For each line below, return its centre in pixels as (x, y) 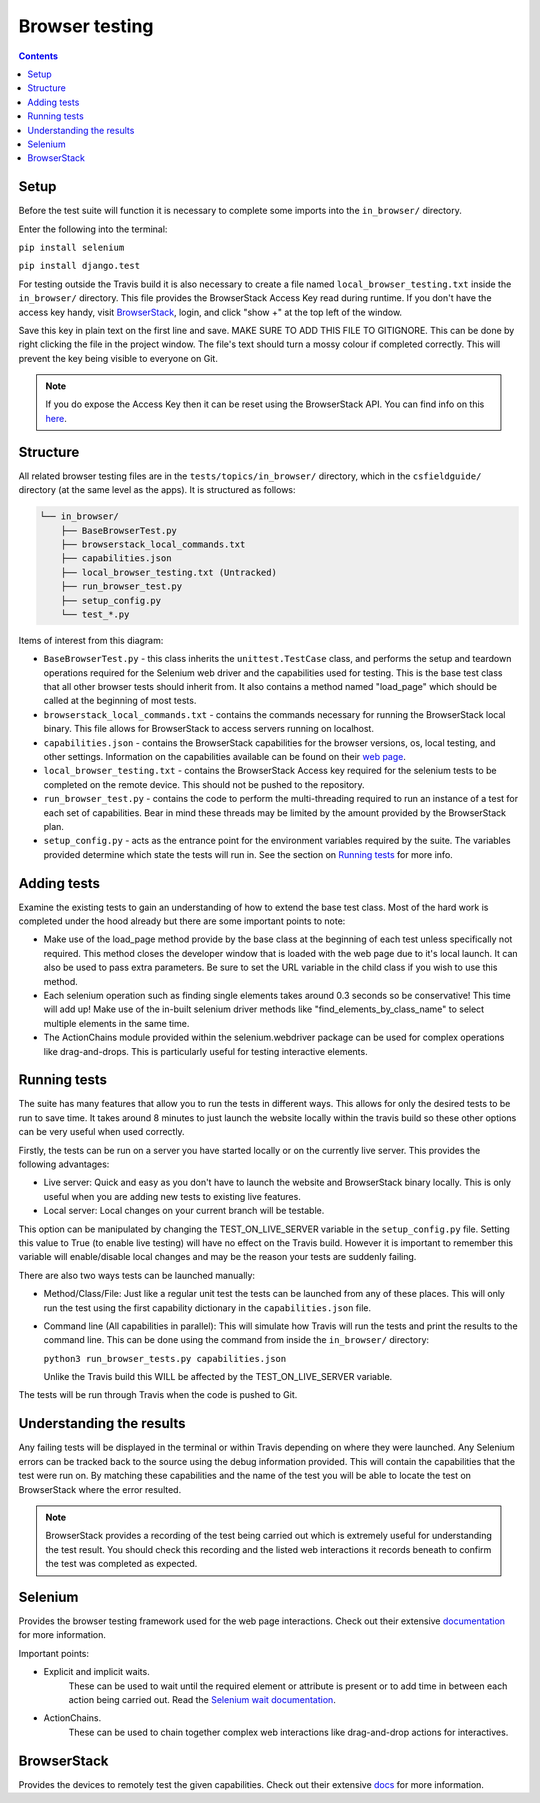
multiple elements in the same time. (116, 1023)
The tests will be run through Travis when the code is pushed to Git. (158, 1395)
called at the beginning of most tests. (120, 701)
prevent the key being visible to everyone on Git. (118, 358)
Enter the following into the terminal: (93, 229)
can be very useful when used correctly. (101, 1132)
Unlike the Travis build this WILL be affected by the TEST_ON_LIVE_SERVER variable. (218, 1377)
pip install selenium (71, 247)
